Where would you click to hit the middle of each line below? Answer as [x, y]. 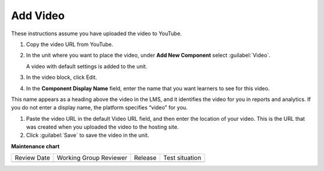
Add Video [38, 16]
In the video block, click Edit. [61, 77]
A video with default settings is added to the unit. [87, 66]
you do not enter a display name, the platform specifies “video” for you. [100, 108]
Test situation [182, 158]
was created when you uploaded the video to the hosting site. [103, 127]
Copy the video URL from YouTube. [70, 44]
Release [145, 158]
